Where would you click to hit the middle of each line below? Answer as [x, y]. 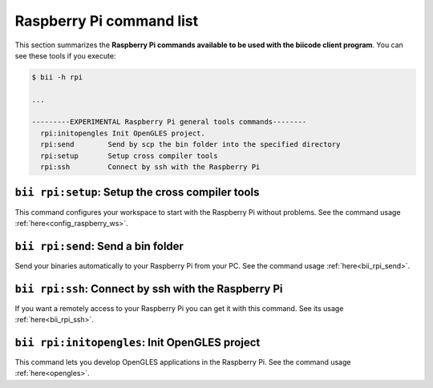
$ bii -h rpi [57, 77]
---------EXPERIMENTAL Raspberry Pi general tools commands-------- [169, 122]
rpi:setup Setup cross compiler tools [129, 156]
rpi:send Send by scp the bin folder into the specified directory [190, 145]
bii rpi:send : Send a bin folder [99, 246]
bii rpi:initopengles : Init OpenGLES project [138, 342]
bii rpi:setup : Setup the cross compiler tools [137, 192]
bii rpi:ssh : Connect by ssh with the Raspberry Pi [149, 289]
